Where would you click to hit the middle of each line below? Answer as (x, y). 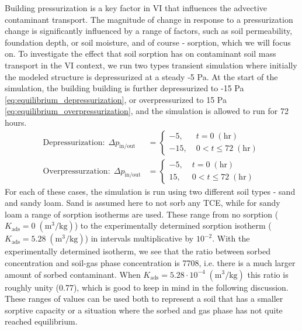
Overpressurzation (75, 171)
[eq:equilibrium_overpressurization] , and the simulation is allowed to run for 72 (147, 111)
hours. (16, 122)
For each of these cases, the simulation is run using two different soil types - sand (150, 191)
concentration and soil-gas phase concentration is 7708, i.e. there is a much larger (150, 262)
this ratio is (268, 274)
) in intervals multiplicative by (139, 238)
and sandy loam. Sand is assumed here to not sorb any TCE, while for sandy (143, 203)
